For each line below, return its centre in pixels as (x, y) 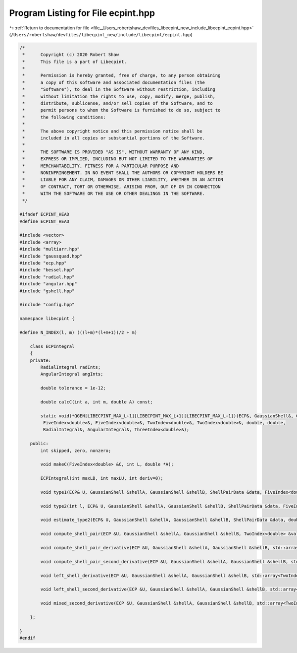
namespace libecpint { (47, 319)
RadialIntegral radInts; (71, 367)
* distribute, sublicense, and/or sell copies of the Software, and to (118, 103)
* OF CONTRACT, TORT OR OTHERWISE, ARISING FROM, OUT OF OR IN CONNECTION (122, 187)
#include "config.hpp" (47, 305)
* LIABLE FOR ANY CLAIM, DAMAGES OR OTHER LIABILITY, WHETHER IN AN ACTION (123, 180)
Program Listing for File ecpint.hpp (82, 13)
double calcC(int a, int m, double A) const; (97, 402)
